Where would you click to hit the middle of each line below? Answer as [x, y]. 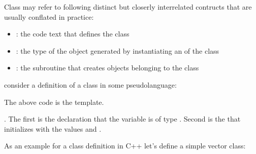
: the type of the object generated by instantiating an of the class [118, 50]
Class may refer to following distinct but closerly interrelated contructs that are [128, 7]
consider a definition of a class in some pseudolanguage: [90, 84]
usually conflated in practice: [49, 16]
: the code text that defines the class [73, 34]
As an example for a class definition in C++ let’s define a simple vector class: [125, 146]
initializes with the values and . [53, 128]
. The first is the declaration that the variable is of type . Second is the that [122, 119]
